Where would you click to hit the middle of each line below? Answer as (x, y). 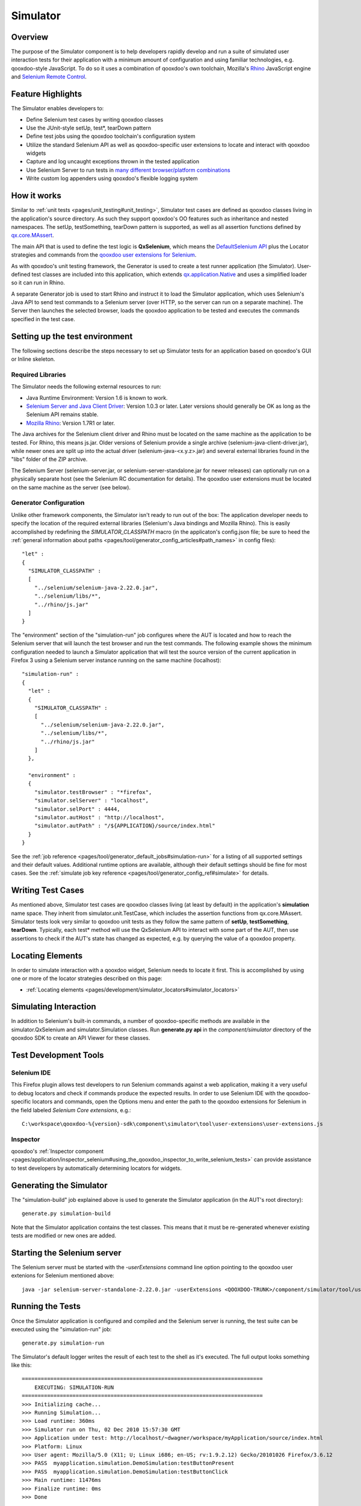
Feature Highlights (47, 94)
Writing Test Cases (48, 891)
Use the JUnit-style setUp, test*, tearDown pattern (89, 128)
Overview (30, 37)
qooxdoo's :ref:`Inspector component (57, 1151)
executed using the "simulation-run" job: (61, 1329)
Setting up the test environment (72, 336)
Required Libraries (39, 375)
